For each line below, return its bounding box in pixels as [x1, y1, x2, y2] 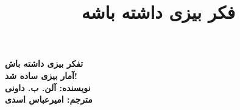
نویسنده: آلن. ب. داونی [5, 81, 91, 94]
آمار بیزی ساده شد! [5, 69, 77, 81]
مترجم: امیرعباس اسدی [5, 93, 93, 106]
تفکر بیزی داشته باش [5, 57, 83, 70]
